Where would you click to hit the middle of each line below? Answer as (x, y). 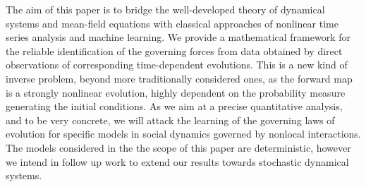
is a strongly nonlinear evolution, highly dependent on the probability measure (176, 92)
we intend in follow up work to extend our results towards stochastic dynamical (177, 161)
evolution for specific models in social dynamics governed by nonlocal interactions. (183, 134)
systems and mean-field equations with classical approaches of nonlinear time (172, 23)
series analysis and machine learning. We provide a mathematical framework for (178, 37)
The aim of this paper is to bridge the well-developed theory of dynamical (165, 9)
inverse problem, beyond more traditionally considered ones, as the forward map (179, 78)
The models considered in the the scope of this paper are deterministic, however (178, 147)
